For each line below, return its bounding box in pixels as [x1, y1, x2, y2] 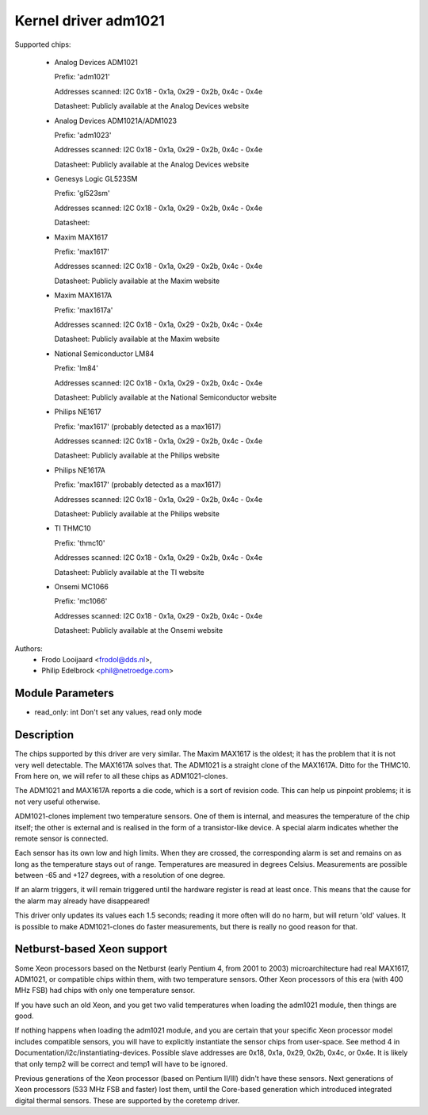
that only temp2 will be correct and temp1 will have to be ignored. [14, 1059, 228, 1068]
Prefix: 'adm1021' [54, 72, 110, 82]
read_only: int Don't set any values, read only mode [34, 707, 202, 717]
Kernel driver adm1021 [14, 12, 166, 29]
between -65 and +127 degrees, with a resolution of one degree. [14, 871, 226, 880]
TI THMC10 [54, 523, 91, 533]
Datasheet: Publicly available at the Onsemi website [54, 626, 224, 635]
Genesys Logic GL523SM [54, 174, 138, 184]
